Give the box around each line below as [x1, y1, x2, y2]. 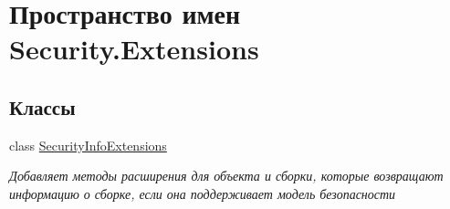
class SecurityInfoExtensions [9, 135, 167, 154]
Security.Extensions [9, 30, 259, 68]
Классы [9, 92, 76, 120]
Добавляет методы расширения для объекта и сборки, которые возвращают [9, 166, 444, 185]
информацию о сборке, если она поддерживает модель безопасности [9, 183, 396, 203]
